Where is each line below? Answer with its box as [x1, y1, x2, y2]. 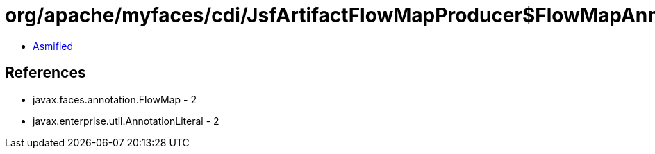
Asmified [33, 40, 74, 52]
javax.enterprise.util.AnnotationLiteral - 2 [33, 114, 219, 127]
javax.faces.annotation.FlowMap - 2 [33, 93, 197, 105]
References [5, 64, 86, 82]
